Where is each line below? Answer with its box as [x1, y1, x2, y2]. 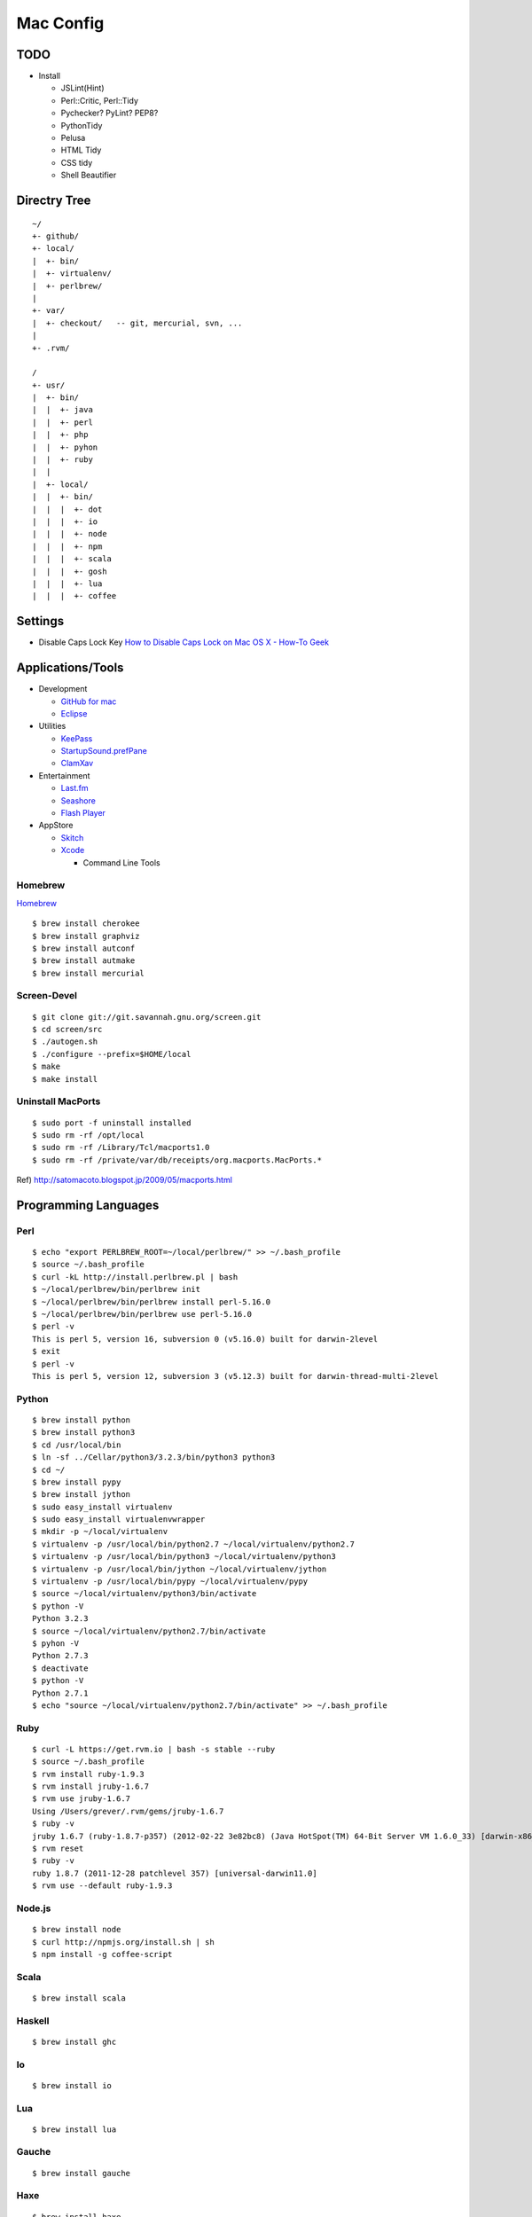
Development [38, 684, 88, 694]
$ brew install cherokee [32, 919, 140, 928]
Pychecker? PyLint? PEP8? [60, 107, 159, 119]
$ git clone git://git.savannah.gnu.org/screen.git [32, 1012, 262, 1022]
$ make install [32, 1074, 98, 1084]
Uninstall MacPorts [16, 1095, 101, 1108]
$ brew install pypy [32, 1477, 121, 1487]
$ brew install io [32, 2080, 113, 2090]
